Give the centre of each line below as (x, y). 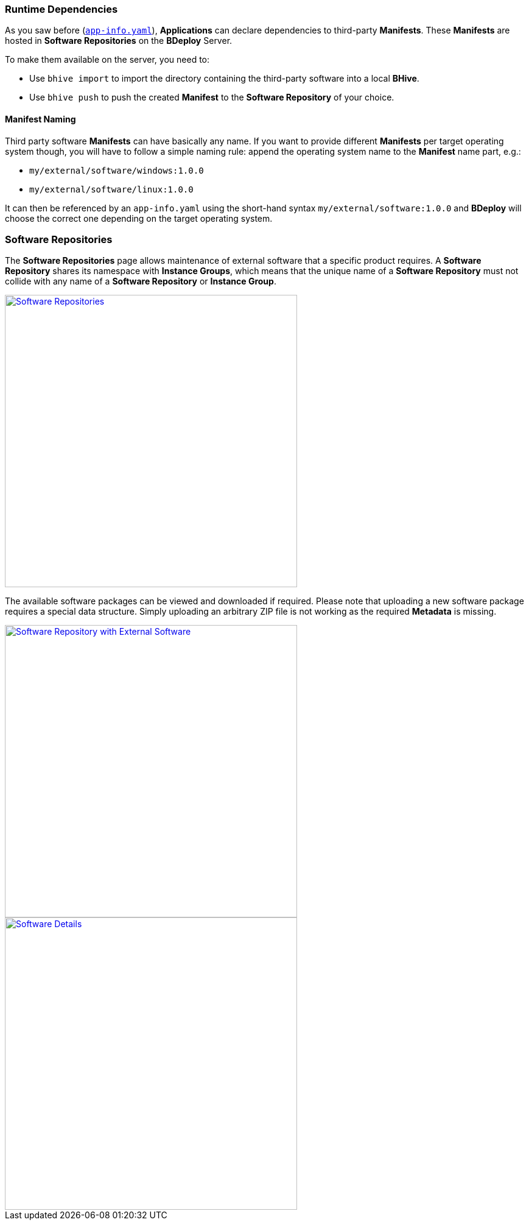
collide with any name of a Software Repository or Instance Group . (141, 281)
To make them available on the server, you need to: (107, 60)
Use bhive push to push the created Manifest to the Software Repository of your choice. (212, 97)
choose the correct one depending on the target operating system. (139, 218)
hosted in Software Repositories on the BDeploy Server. (119, 41)
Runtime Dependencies (61, 9)
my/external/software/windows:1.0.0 (117, 170)
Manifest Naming (40, 119)
